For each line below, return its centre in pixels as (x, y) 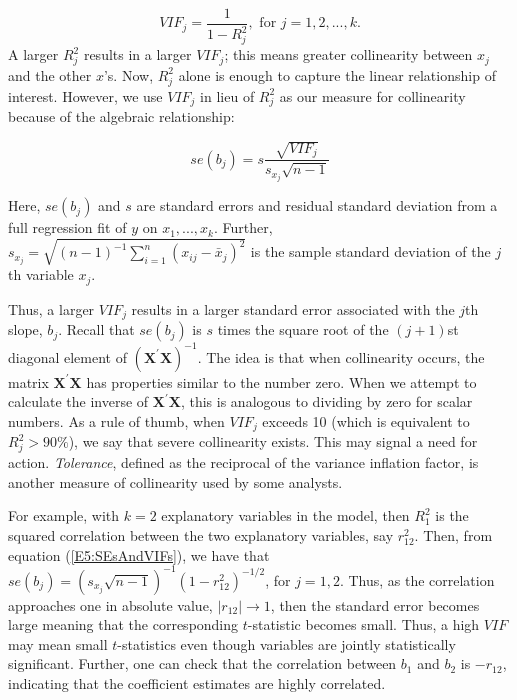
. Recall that (96, 329)
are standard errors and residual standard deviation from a (317, 205)
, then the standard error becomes (375, 604)
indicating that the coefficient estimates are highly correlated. (197, 683)
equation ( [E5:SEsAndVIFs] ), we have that (139, 554)
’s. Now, (128, 74)
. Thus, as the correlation (417, 579)
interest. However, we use (85, 95)
